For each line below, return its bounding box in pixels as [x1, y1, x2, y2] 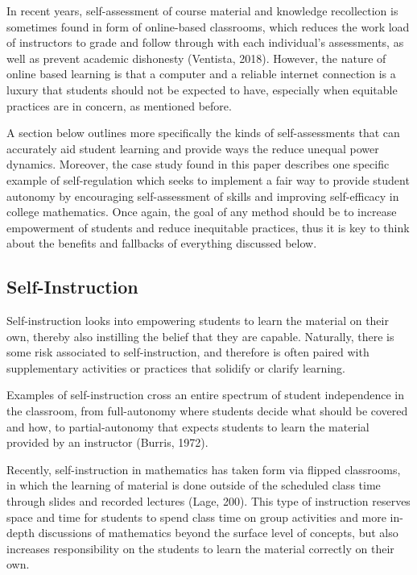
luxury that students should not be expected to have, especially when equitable [6, 81, 398, 98]
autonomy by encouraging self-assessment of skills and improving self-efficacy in [6, 187, 399, 204]
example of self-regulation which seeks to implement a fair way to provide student [6, 171, 410, 188]
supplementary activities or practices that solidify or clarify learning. [6, 359, 345, 376]
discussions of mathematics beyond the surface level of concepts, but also [38, 524, 398, 541]
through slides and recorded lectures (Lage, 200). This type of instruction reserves [6, 493, 411, 510]
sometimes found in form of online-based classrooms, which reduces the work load [6, 18, 410, 35]
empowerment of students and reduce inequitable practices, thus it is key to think [6, 219, 410, 235]
